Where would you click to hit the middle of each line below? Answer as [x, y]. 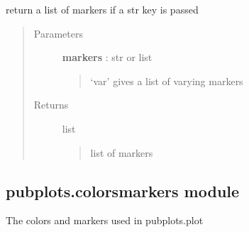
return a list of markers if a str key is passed [102, 9]
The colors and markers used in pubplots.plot [105, 220]
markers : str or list [107, 57]
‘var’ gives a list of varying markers [167, 81]
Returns [51, 105]
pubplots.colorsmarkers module [123, 190]
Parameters [58, 33]
